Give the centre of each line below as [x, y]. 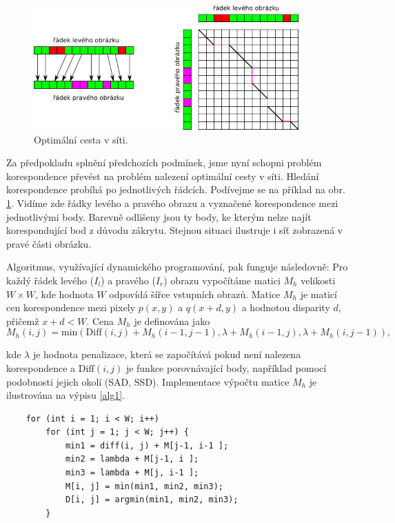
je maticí [318, 294]
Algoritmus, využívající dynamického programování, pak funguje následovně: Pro [177, 267]
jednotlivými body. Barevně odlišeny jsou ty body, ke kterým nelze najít [159, 216]
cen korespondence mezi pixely [71, 307]
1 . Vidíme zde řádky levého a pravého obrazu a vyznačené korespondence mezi [172, 203]
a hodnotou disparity [286, 307]
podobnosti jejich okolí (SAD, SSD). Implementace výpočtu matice [148, 381]
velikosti [318, 280]
